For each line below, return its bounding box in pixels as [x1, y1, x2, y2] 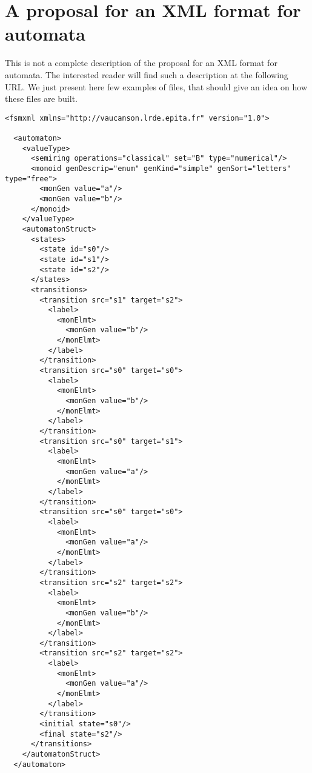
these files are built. [5, 92, 78, 105]
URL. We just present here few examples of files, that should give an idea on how [5, 80, 307, 93]
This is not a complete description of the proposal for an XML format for [5, 56, 277, 69]
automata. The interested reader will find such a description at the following [5, 68, 288, 81]
